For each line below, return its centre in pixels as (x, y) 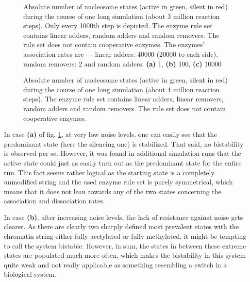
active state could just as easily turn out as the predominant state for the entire (123, 162)
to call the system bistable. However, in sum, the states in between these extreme (125, 245)
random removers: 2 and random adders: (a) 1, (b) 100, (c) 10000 (123, 63)
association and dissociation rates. (55, 201)
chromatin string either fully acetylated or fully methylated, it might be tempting (125, 236)
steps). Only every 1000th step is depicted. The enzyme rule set (118, 25)
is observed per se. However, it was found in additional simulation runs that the (123, 153)
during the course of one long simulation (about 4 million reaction (122, 89)
